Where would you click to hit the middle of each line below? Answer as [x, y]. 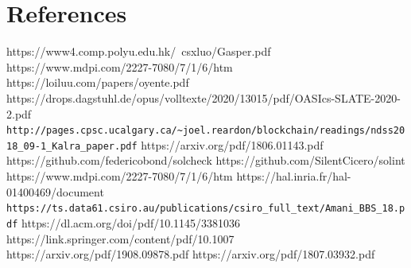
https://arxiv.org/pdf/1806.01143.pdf [232, 144]
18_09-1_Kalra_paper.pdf [72, 146]
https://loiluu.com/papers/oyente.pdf [98, 82]
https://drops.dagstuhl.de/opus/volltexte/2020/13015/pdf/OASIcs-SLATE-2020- [204, 97]
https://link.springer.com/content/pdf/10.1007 [120, 238]
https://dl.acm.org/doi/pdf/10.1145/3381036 [131, 222]
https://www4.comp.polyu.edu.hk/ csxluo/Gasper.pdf [139, 51]
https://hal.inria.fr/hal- [294, 176]
